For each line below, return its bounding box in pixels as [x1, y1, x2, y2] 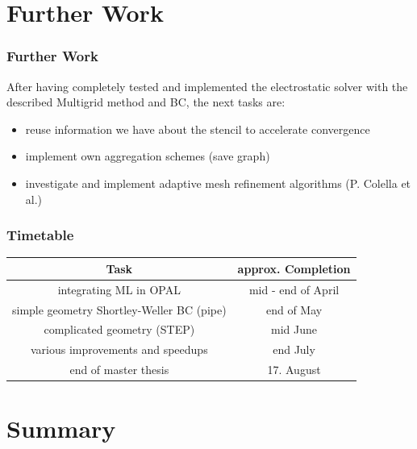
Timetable [6, 225, 74, 245]
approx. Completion [237, 260, 351, 276]
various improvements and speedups [30, 341, 208, 358]
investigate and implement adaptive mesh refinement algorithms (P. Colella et [25, 174, 411, 191]
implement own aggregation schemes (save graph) [25, 148, 270, 164]
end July [273, 341, 315, 358]
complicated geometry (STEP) [44, 321, 195, 338]
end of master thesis [69, 361, 169, 378]
